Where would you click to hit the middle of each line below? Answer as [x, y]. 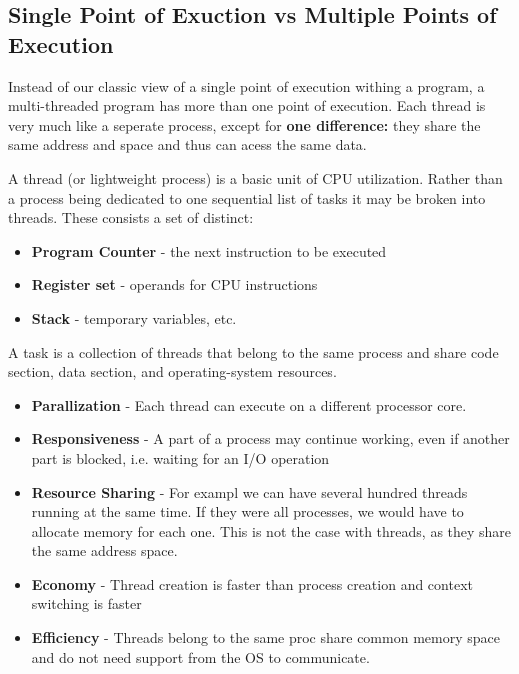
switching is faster [86, 603]
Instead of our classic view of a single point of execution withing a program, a [246, 85]
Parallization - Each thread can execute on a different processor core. [249, 404]
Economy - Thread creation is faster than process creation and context [252, 583]
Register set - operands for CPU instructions [174, 284]
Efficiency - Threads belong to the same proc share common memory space [265, 637]
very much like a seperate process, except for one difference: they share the [244, 124]
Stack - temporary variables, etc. [134, 317]
